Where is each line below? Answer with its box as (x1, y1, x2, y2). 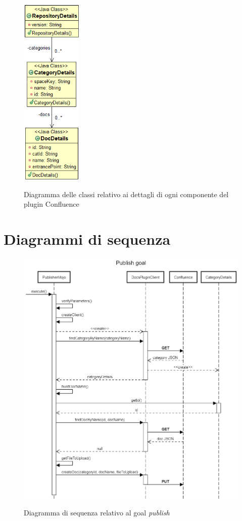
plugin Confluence (24, 199, 79, 209)
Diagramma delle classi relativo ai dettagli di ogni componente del (24, 189, 229, 199)
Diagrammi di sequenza (4, 229, 171, 249)
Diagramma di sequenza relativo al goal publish (24, 507, 170, 518)
